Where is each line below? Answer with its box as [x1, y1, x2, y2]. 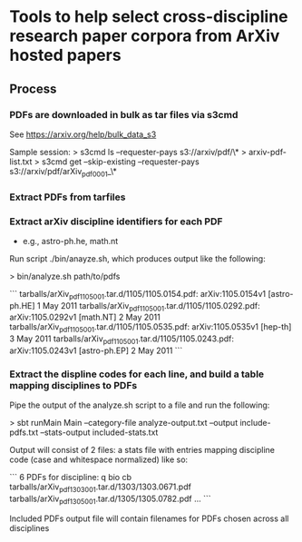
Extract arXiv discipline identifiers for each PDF [9, 215, 223, 228]
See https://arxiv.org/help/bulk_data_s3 [9, 129, 157, 140]
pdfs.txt [9, 427, 39, 438]
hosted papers [9, 45, 122, 65]
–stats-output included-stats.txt [40, 427, 159, 438]
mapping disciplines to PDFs [9, 379, 138, 391]
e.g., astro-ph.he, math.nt [22, 235, 119, 246]
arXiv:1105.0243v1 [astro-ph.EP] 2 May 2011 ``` [9, 345, 183, 356]
